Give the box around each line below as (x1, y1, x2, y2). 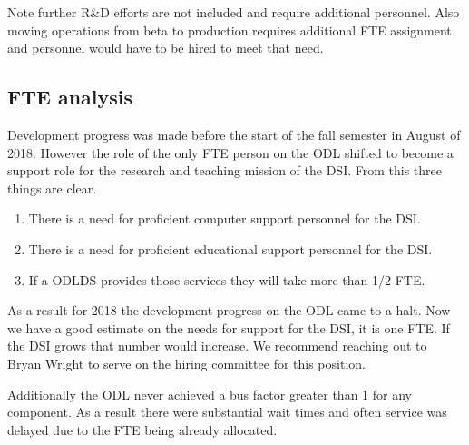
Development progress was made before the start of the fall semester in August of (7, 124, 461, 143)
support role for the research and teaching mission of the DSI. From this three (7, 161, 442, 180)
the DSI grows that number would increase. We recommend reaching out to (7, 336, 427, 355)
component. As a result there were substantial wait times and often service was (7, 402, 447, 421)
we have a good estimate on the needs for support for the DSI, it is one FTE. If (7, 318, 450, 337)
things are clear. (7, 178, 97, 197)
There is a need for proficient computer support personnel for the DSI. (28, 209, 421, 228)
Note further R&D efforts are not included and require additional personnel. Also (7, 3, 460, 21)
